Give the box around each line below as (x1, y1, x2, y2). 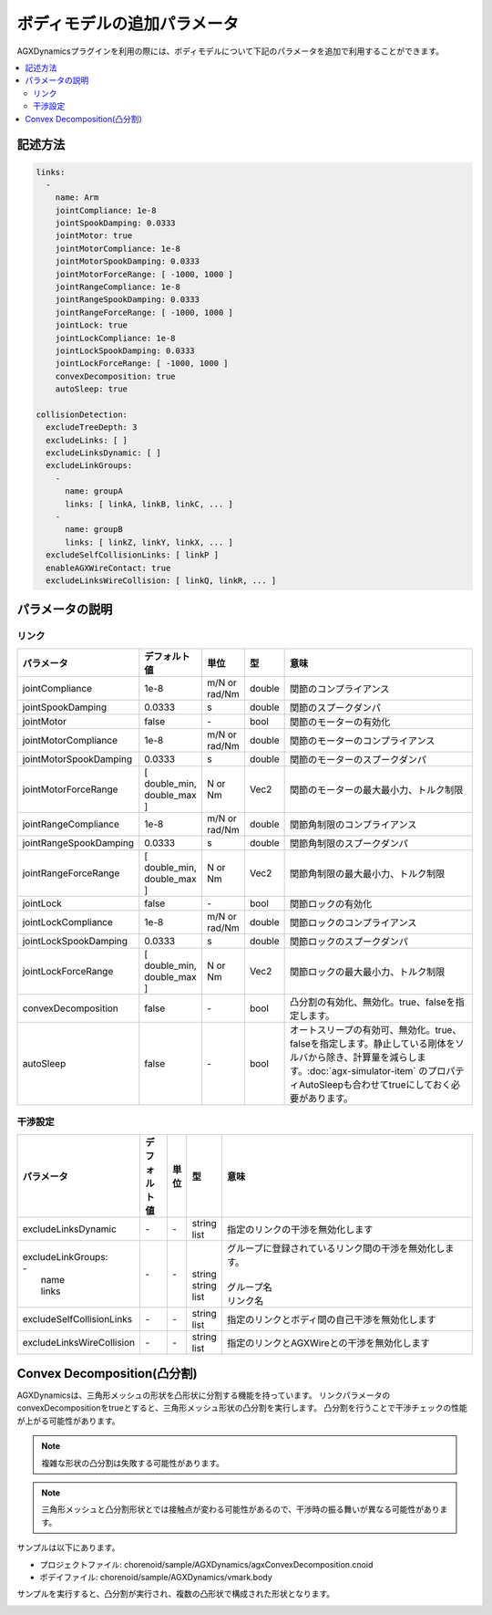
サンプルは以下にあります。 (16, 1542, 120, 1553)
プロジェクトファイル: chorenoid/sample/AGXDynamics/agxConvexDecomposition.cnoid (39, 1558, 374, 1569)
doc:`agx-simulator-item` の (310, 1064, 428, 1077)
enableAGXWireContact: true (46, 562, 171, 573)
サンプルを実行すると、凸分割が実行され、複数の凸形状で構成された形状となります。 (16, 1589, 335, 1599)
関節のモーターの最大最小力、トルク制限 (290, 783, 464, 796)
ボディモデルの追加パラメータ (16, 14, 240, 34)
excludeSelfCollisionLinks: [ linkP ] (46, 550, 219, 560)
